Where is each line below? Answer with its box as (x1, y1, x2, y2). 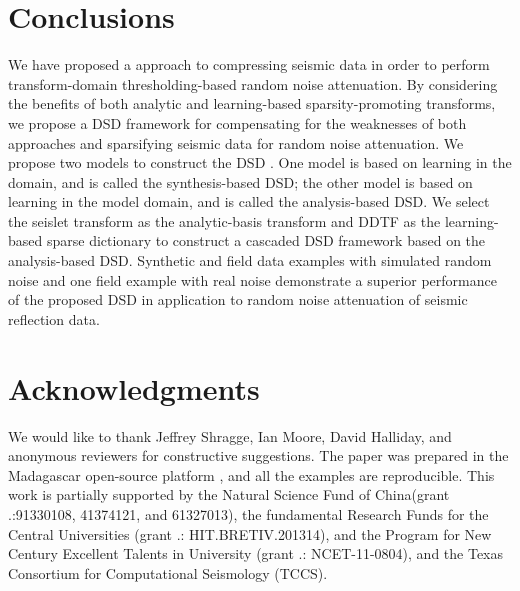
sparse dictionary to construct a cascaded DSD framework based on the (46, 230, 486, 251)
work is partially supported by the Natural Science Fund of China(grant (8, 484, 450, 505)
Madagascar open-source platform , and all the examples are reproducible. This (8, 464, 495, 485)
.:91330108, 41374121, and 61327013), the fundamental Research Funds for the (8, 503, 489, 524)
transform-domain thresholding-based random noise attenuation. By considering (8, 73, 498, 94)
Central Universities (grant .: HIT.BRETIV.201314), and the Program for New (8, 523, 492, 544)
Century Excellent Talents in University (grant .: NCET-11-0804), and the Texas (8, 543, 504, 564)
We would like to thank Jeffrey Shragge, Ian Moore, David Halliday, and (8, 425, 452, 446)
